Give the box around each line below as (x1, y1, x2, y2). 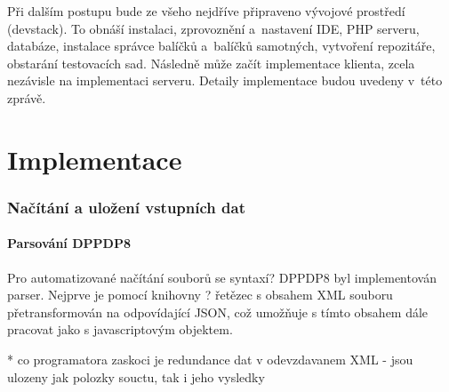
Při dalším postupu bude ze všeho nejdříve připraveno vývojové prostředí (7, 2, 405, 20)
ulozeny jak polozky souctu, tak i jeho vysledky (7, 367, 265, 386)
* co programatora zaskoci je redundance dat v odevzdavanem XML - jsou (7, 349, 413, 368)
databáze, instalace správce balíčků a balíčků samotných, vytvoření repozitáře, (7, 36, 436, 55)
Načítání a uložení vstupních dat (7, 196, 245, 218)
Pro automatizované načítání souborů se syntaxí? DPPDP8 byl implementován (7, 268, 437, 286)
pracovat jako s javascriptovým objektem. (7, 320, 233, 339)
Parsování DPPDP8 (7, 234, 131, 252)
